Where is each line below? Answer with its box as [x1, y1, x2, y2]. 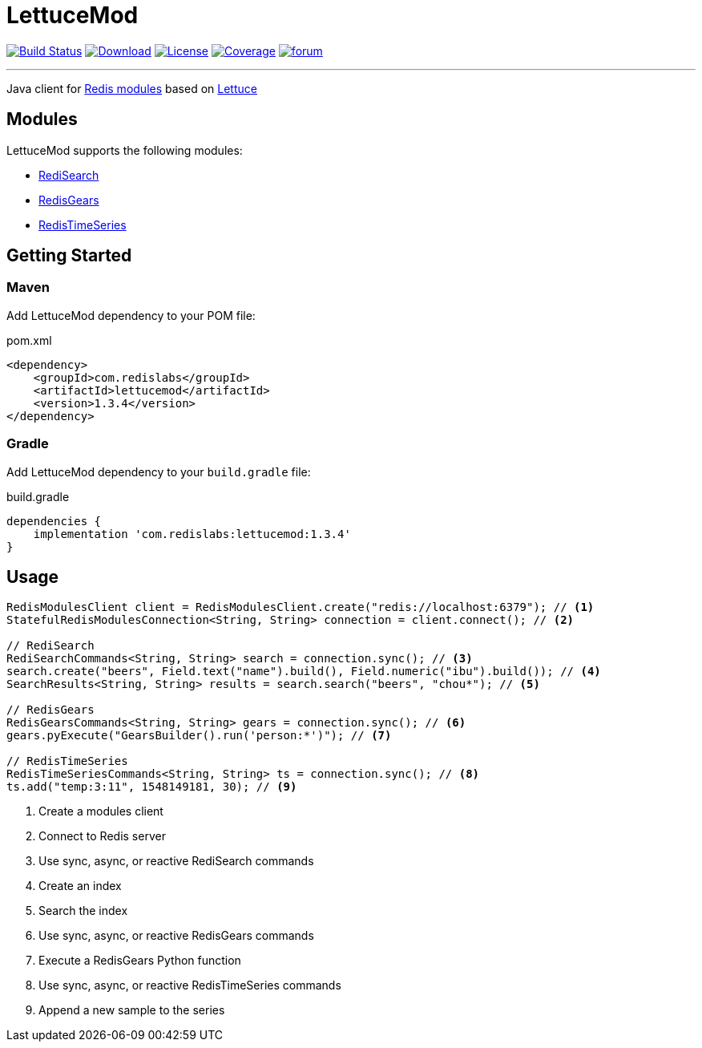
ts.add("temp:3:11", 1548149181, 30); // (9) [6, 780, 297, 794]
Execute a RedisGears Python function [38, 953, 241, 968]
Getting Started [6, 245, 132, 266]
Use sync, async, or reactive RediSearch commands [38, 854, 314, 868]
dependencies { [6, 514, 102, 528]
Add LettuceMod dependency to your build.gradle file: [6, 464, 311, 479]
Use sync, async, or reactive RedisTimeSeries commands [38, 978, 341, 993]
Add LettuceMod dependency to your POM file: [6, 308, 256, 322]
